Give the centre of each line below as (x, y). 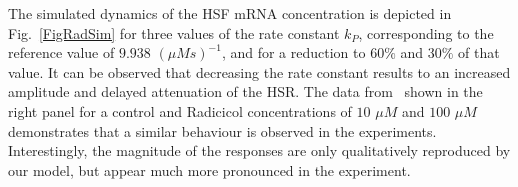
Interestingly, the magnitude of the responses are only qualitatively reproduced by (259, 150)
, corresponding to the (426, 32)
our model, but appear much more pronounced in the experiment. (209, 169)
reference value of (61, 52)
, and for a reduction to (293, 52)
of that (479, 52)
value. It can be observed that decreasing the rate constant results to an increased (259, 71)
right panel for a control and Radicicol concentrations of (180, 110)
